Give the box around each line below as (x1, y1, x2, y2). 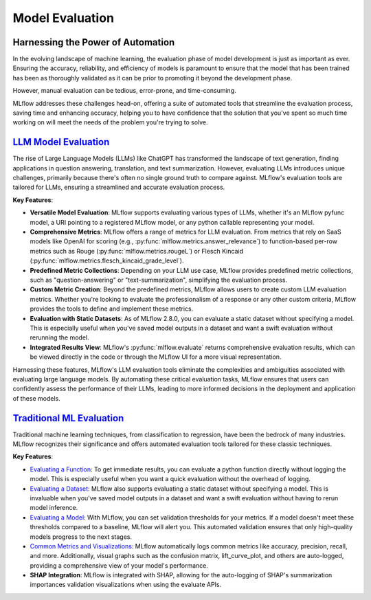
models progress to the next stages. (30, 533, 132, 541)
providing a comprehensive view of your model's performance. (30, 561, 209, 570)
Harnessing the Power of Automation (12, 36, 175, 48)
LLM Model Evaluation (12, 136, 110, 148)
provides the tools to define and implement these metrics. (30, 304, 194, 313)
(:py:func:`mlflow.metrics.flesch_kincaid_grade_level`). (30, 256, 185, 265)
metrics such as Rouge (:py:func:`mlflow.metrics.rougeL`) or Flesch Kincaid (30, 247, 244, 255)
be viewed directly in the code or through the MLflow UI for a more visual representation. (30, 353, 282, 361)
